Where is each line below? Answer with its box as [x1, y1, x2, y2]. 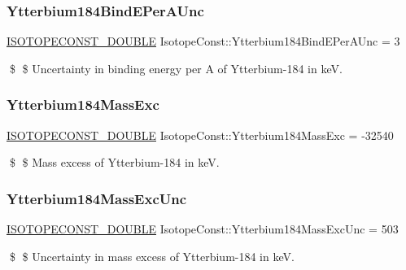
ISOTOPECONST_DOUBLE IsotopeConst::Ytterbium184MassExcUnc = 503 [7, 220, 399, 237]
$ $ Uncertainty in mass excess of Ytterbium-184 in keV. [9, 247, 295, 264]
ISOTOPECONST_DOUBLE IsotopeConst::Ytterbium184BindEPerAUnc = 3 [7, 33, 400, 50]
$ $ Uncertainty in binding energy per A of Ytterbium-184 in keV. [9, 59, 343, 76]
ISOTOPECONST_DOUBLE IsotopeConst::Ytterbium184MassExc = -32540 [7, 126, 394, 143]
